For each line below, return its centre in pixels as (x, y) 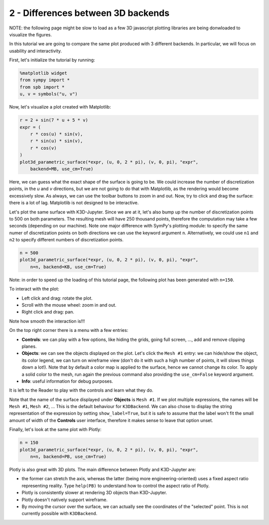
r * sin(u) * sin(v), (57, 141)
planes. (29, 346)
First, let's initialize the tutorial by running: (52, 60)
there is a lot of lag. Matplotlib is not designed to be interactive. (74, 203)
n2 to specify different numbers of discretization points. (67, 240)
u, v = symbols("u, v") (49, 94)
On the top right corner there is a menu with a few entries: (69, 330)
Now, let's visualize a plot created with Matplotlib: (60, 107)
